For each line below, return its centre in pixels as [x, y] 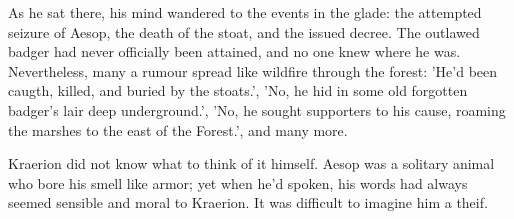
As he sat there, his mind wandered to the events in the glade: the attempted [245, 12]
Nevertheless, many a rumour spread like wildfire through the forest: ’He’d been [253, 70]
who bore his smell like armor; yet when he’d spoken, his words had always [238, 182]
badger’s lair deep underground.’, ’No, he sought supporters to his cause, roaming [257, 109]
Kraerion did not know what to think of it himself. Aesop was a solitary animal [251, 163]
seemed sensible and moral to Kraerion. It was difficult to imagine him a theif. [248, 202]
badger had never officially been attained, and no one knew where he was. [234, 51]
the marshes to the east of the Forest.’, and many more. [178, 129]
